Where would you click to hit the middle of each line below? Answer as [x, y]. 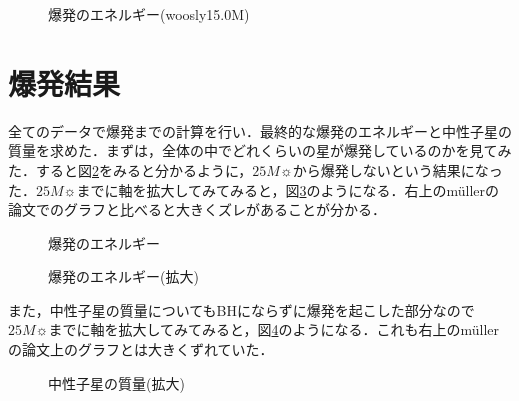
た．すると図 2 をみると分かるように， [130, 169]
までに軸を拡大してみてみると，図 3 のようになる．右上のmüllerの [288, 189]
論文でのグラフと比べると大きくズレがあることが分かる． [197, 209]
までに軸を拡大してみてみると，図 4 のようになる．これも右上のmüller [274, 329]
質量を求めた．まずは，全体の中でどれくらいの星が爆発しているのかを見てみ [260, 150]
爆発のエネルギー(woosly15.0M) [149, 14]
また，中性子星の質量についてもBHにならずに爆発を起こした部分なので [241, 309]
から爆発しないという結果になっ [397, 169]
